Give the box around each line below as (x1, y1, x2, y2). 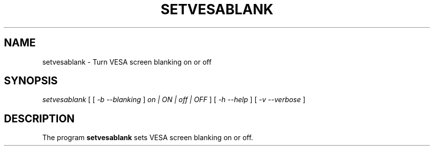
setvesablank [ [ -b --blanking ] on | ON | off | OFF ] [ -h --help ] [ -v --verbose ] (42, 95, 306, 104)
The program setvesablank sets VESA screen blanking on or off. (42, 133, 253, 142)
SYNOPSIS (4, 75, 58, 87)
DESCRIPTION (4, 112, 75, 125)
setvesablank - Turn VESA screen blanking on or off (42, 57, 212, 66)
